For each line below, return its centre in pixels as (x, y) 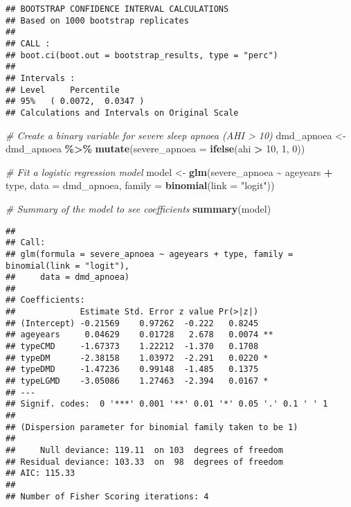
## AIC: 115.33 (40, 473)
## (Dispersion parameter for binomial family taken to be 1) (152, 427)
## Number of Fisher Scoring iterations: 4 (107, 496)
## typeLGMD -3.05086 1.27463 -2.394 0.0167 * (137, 381)
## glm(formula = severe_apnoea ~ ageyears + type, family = (150, 254)
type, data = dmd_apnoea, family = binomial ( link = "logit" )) (140, 185)
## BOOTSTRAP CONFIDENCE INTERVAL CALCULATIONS (117, 9)
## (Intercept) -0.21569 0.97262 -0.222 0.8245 (132, 323)
